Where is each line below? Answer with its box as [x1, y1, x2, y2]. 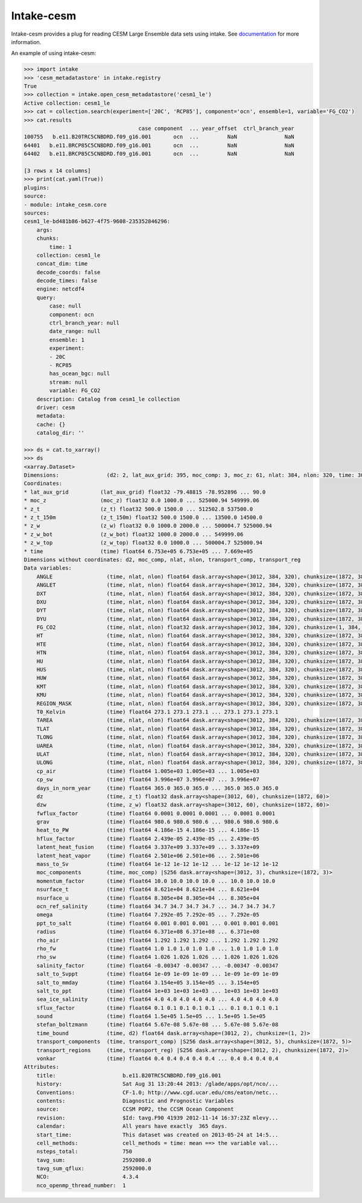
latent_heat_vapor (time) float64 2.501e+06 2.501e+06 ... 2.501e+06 [36, 852, 259, 859]
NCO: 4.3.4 [36, 1173, 139, 1181]
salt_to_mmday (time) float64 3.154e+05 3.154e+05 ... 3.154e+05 [36, 979, 259, 986]
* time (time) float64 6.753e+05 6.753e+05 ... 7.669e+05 [24, 547, 253, 555]
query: [36, 294, 56, 301]
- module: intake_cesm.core [24, 201, 107, 208]
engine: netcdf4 [36, 286, 84, 292]
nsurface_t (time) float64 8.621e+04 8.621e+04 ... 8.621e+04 [36, 886, 259, 893]
